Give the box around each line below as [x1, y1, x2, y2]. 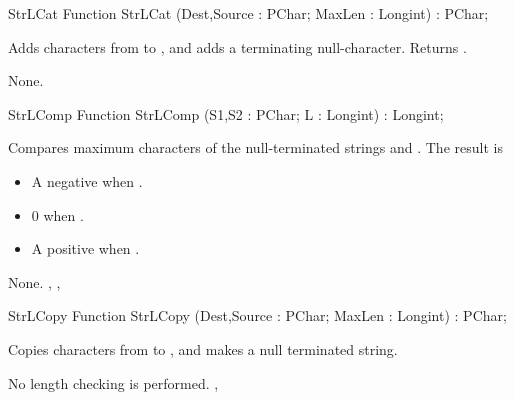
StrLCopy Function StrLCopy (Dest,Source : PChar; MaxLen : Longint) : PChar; [8, 305, 507, 326]
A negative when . [31, 170, 143, 191]
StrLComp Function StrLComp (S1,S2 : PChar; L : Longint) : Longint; [8, 103, 444, 124]
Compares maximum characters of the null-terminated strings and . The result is [8, 137, 503, 158]
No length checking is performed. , [8, 372, 219, 393]
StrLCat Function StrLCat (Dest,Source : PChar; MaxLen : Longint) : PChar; [8, 3, 489, 23]
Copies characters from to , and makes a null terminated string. [8, 338, 398, 359]
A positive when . [31, 238, 140, 259]
